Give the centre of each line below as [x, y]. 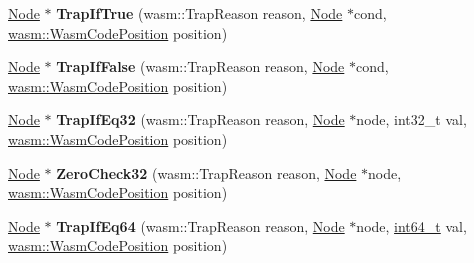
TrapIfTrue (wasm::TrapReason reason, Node [199, 13]
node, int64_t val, [411, 225]
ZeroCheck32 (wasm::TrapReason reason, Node [206, 172]
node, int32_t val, [411, 119]
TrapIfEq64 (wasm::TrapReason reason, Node [200, 225]
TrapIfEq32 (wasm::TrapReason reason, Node [200, 119]
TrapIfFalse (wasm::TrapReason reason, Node [200, 66]
